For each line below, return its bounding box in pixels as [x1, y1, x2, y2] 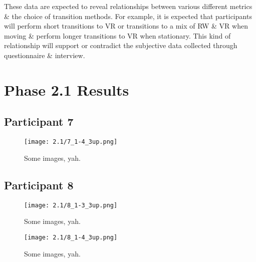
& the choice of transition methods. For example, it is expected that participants [4, 11, 252, 21]
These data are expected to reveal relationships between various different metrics [4, 1, 252, 11]
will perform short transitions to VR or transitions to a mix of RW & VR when [4, 21, 248, 31]
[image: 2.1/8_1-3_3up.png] [24, 201, 118, 209]
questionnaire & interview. [4, 50, 85, 60]
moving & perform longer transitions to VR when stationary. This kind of [4, 30, 231, 41]
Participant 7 [4, 114, 74, 129]
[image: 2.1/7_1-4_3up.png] [24, 138, 118, 146]
